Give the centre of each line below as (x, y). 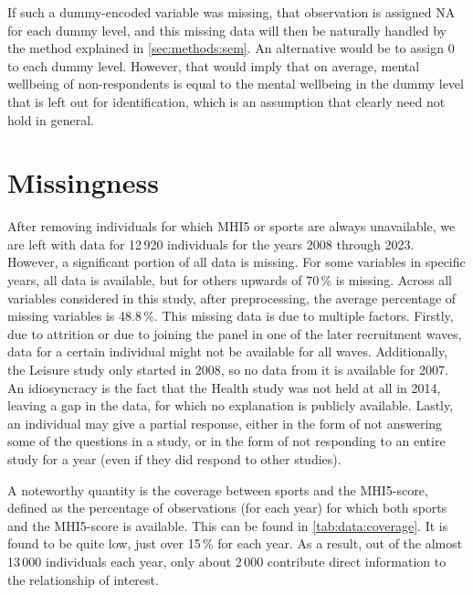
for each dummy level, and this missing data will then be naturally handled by (227, 30)
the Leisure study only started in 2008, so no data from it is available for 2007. (228, 370)
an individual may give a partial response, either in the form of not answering (225, 423)
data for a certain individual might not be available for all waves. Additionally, (228, 351)
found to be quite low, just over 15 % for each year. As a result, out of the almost (235, 543)
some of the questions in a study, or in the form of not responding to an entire (226, 441)
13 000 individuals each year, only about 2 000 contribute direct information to (227, 561)
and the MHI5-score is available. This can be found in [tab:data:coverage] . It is (228, 525)
